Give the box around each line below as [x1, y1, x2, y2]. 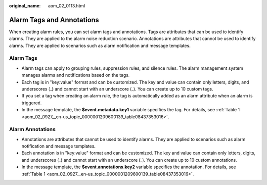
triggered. [21, 99, 42, 106]
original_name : [9, 3, 41, 8]
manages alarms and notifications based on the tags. [21, 72, 130, 78]
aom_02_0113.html [48, 3, 85, 8]
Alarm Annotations [9, 126, 56, 133]
